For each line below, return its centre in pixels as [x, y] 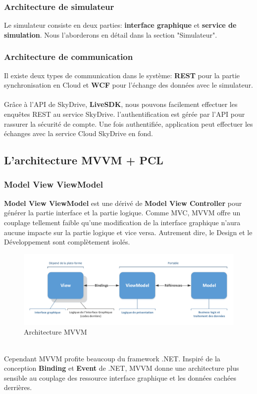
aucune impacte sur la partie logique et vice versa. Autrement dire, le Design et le [128, 232]
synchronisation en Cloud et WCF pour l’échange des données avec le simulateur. [128, 85]
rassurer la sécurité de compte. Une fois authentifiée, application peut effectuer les [128, 123]
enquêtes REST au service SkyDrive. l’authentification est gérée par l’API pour [125, 114]
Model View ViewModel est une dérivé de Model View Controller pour [123, 203]
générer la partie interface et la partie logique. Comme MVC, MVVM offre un [122, 213]
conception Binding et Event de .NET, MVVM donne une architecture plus [122, 368]
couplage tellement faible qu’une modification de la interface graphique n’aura [122, 222]
